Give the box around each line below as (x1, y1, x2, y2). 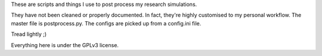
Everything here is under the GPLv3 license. (11, 41, 119, 48)
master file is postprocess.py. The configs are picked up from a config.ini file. (11, 19, 202, 27)
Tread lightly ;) (11, 31, 47, 38)
